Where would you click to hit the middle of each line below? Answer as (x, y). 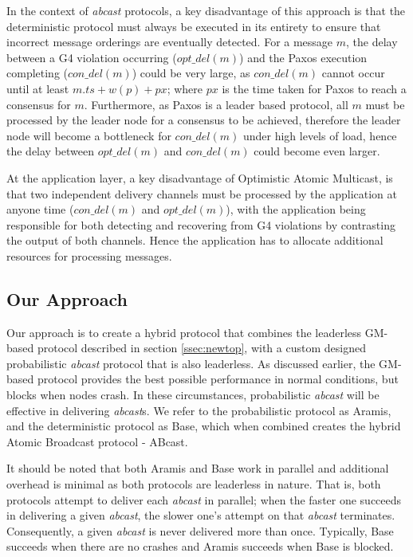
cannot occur (353, 73)
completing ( (37, 73)
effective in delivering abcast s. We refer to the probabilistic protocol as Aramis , (199, 410)
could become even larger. (317, 151)
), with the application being (296, 209)
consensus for (39, 104)
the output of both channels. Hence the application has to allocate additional (195, 240)
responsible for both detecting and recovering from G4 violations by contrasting (201, 224)
